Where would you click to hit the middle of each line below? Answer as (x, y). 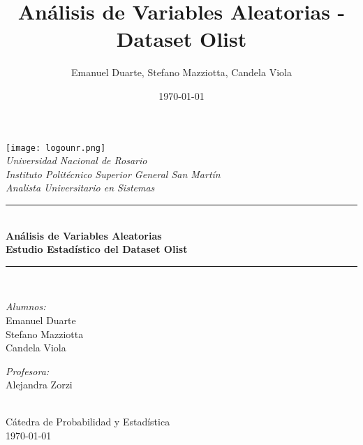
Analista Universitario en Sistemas (80, 188)
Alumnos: (26, 306)
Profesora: (28, 371)
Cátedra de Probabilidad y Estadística (88, 422)
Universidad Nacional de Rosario (76, 160)
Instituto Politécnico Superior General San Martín (113, 174)
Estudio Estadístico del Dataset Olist (97, 249)
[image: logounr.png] (56, 148)
